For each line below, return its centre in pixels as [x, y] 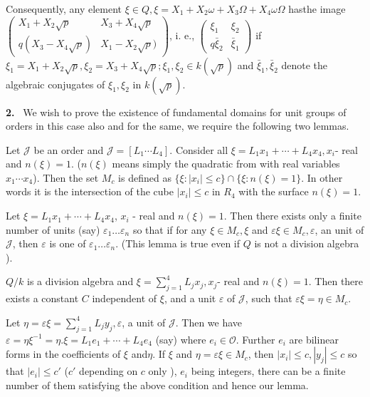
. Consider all [199, 149]
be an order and [69, 149]
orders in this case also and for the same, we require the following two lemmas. [178, 126]
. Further [255, 339]
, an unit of [339, 229]
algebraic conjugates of [55, 84]
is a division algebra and [80, 281]
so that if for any [170, 229]
